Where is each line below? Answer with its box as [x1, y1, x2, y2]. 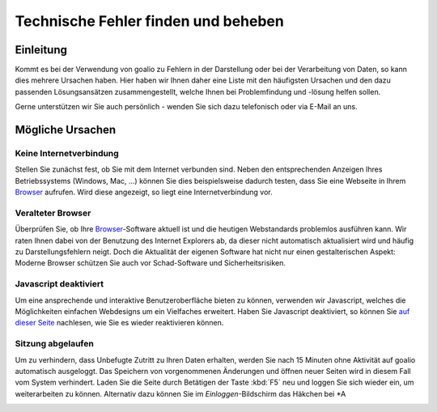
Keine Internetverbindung [15, 148, 119, 159]
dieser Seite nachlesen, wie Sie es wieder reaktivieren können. [15, 318, 224, 328]
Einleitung [15, 43, 68, 57]
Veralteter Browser [15, 207, 91, 219]
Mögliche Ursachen [15, 123, 117, 137]
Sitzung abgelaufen [15, 338, 95, 350]
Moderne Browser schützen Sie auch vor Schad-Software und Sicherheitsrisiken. [15, 258, 286, 268]
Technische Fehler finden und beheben [15, 12, 285, 30]
